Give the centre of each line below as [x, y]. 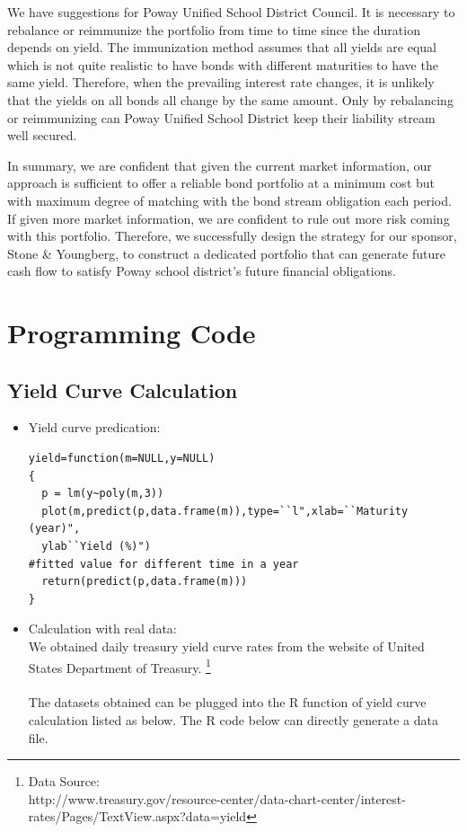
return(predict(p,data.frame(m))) [145, 582]
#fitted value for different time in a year [163, 564]
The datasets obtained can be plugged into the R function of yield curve [227, 702]
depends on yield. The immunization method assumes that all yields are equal [222, 47]
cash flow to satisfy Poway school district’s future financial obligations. [202, 271]
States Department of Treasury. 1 [119, 666]
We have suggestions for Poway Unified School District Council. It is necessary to [231, 12]
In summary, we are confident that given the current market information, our [220, 165]
